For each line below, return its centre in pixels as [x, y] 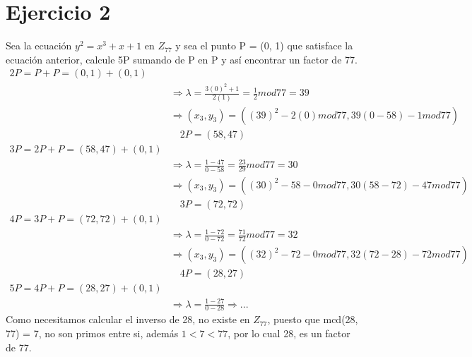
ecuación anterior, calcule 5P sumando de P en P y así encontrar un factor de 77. [182, 59]
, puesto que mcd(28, [313, 319]
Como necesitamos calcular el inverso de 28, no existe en [128, 319]
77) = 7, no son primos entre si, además [92, 333]
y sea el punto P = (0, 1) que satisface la [264, 46]
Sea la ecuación [39, 46]
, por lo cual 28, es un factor [289, 333]
